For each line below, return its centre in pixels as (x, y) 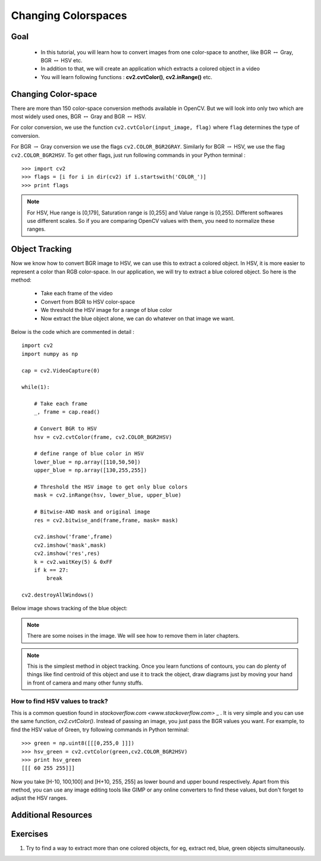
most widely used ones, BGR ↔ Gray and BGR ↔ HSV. (79, 116)
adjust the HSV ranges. (39, 798)
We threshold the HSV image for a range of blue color (106, 310)
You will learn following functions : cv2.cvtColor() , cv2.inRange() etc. (127, 77)
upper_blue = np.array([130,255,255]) (90, 470)
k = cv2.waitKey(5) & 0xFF (73, 562)
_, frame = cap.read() (67, 412)
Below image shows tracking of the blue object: (69, 608)
